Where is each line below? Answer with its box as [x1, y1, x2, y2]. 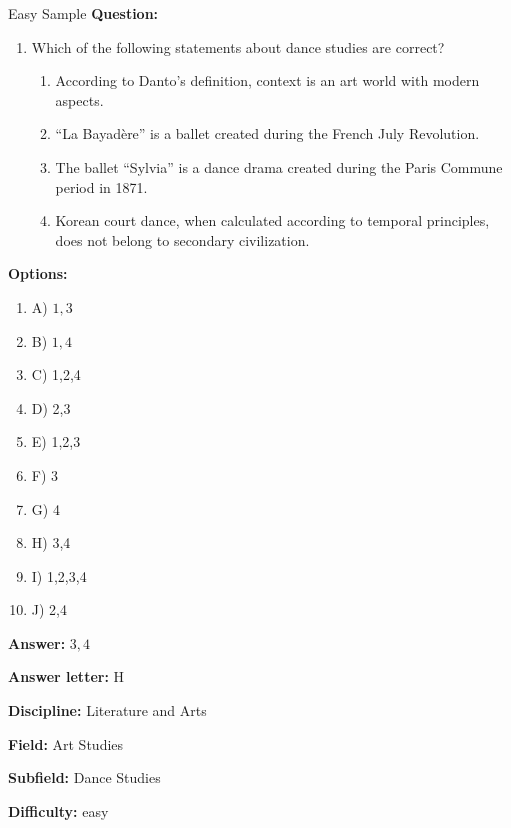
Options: [8, 263, 68, 284]
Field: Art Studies [8, 733, 124, 754]
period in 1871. [55, 176, 148, 197]
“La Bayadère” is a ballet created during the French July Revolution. [55, 123, 480, 144]
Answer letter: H [8, 666, 125, 687]
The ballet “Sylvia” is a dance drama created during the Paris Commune [55, 156, 503, 177]
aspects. [55, 89, 104, 110]
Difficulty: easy [8, 800, 109, 821]
